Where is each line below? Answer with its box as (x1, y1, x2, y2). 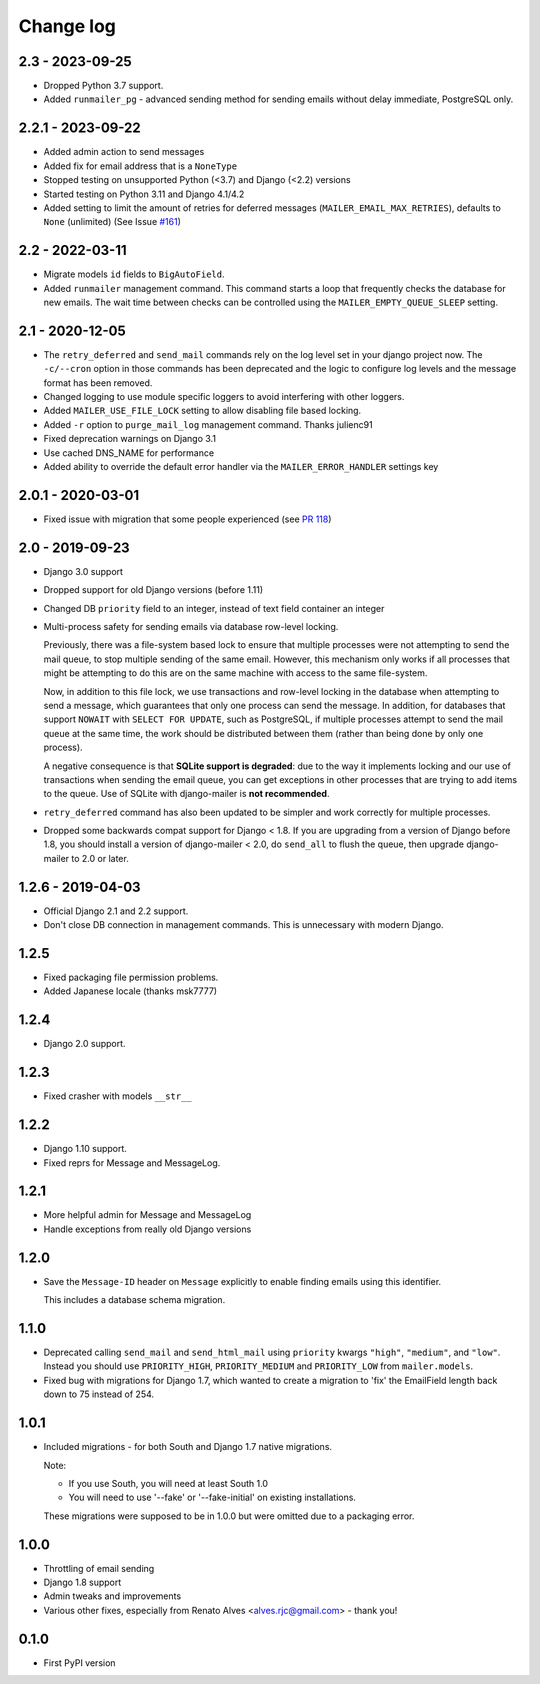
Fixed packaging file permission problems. (43, 971, 219, 984)
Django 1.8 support (43, 1576, 122, 1589)
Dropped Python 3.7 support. (43, 80, 164, 92)
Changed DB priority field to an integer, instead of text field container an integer (43, 602, 385, 614)
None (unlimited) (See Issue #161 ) (43, 216, 182, 228)
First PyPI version (43, 1656, 116, 1669)
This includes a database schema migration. (43, 1294, 226, 1306)
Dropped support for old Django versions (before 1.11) (43, 584, 264, 596)
